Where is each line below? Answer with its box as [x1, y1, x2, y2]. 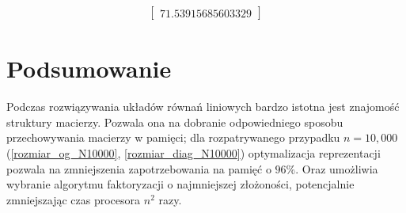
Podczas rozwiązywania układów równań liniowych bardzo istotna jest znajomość [6, 98, 400, 115]
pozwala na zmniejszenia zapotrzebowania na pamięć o [6, 160, 271, 177]
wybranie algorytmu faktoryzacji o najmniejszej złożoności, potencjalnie [6, 176, 355, 192]
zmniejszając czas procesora [6, 191, 141, 207]
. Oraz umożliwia [295, 160, 378, 177]
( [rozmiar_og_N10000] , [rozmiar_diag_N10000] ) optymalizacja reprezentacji [6, 144, 381, 161]
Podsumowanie [6, 52, 172, 85]
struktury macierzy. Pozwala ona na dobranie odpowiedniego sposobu [6, 113, 343, 130]
